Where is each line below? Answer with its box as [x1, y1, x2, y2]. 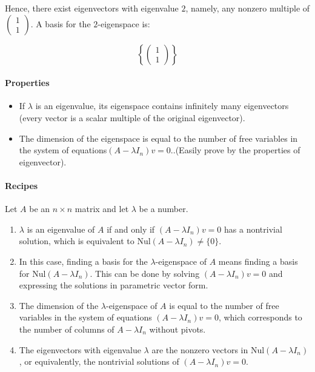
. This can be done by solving [90, 267, 200, 279]
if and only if [107, 222, 155, 235]
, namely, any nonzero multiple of [185, 2, 310, 14]
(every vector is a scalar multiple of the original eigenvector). [19, 111, 245, 124]
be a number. [139, 202, 188, 215]
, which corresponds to [218, 311, 302, 324]
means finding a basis [218, 254, 298, 267]
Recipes [5, 179, 38, 191]
